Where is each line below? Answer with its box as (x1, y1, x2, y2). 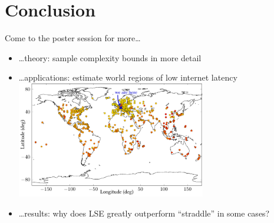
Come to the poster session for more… (5, 32, 141, 44)
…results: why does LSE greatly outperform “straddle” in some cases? (18, 207, 270, 219)
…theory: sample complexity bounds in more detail (18, 51, 202, 64)
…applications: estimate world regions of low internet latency (18, 71, 237, 84)
